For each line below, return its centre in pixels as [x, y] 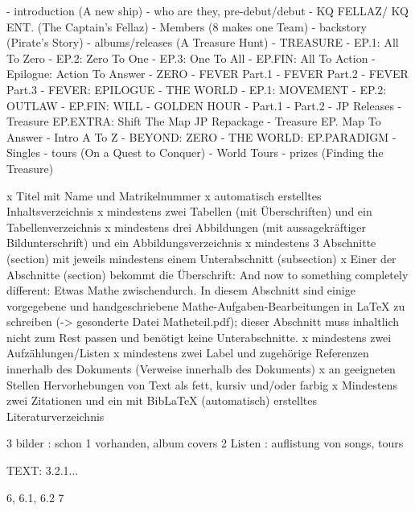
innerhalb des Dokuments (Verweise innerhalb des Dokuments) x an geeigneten [201, 369]
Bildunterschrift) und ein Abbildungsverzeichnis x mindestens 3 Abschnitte [191, 243]
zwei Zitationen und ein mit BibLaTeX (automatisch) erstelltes [162, 400]
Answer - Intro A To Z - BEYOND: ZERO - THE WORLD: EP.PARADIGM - [201, 136]
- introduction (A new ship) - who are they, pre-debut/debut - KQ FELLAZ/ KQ [207, 10]
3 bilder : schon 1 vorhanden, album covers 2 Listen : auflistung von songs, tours [205, 443]
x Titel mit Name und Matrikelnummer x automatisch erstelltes [164, 195]
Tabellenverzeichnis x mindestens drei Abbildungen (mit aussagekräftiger [187, 227]
